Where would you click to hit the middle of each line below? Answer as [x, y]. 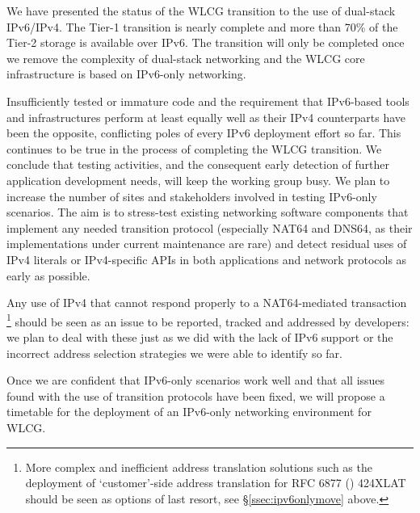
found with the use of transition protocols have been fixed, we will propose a [196, 395]
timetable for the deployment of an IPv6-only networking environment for [189, 412]
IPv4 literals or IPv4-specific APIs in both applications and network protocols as [207, 259]
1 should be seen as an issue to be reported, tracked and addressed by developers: [208, 320]
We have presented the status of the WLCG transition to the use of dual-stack [201, 11]
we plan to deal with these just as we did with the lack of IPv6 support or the [200, 336]
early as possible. [48, 275]
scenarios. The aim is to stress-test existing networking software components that [208, 212]
